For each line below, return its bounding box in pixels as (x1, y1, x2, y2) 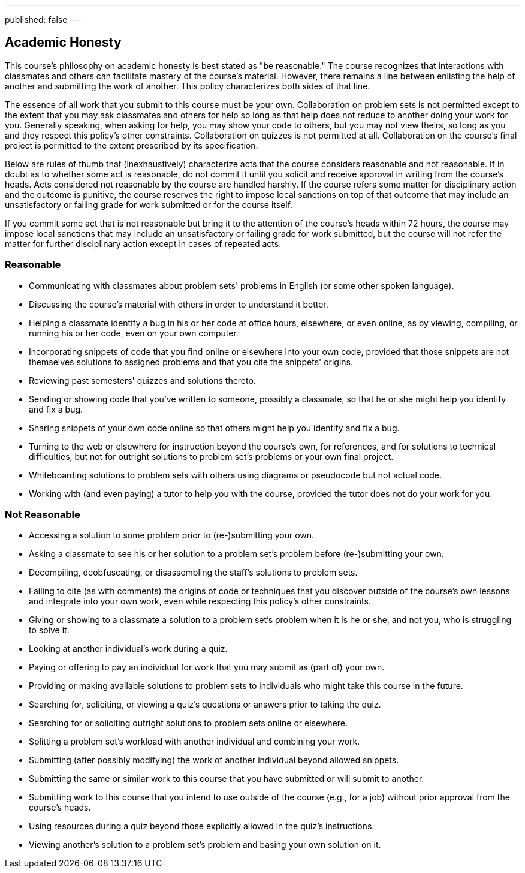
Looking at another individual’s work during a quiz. (29, 643, 228, 654)
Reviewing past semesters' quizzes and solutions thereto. (29, 375, 256, 386)
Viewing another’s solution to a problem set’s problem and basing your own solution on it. (29, 839, 381, 850)
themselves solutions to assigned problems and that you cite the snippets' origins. (29, 356, 354, 367)
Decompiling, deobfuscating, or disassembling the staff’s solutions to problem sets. (29, 567, 358, 578)
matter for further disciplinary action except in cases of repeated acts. (5, 238, 282, 249)
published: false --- (5, 14, 82, 25)
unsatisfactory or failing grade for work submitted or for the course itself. (5, 199, 293, 210)
